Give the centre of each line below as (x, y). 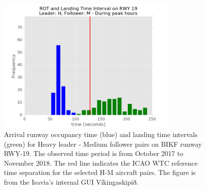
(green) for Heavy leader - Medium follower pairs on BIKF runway (103, 144)
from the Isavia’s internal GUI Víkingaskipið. (71, 181)
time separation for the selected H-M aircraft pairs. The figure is (100, 172)
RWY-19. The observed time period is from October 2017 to (94, 153)
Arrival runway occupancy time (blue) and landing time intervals (101, 134)
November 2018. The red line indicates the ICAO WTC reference (101, 163)
